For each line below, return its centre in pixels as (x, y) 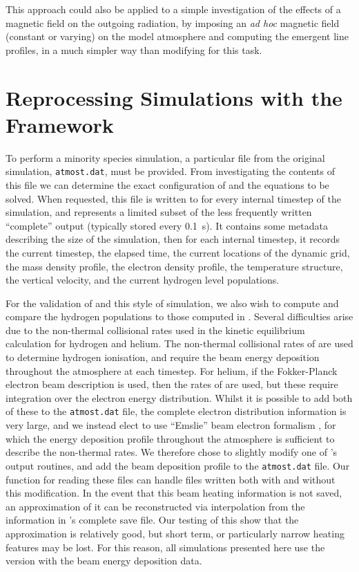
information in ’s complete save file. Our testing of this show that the (152, 520)
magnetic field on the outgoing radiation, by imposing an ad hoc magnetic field (173, 22)
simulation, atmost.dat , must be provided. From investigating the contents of (171, 171)
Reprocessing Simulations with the (174, 97)
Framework (60, 124)
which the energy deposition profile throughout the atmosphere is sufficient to (170, 438)
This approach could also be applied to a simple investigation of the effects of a (173, 9)
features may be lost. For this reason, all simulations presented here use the (165, 547)
